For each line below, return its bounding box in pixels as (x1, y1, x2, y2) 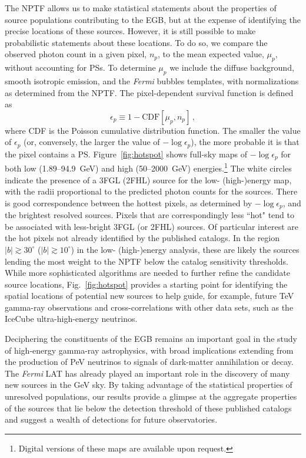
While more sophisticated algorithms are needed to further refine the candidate (5, 266, 291, 279)
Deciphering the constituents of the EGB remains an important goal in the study (5, 332, 297, 345)
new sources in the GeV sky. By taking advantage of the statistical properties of (5, 378, 292, 391)
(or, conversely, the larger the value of (24, 136, 160, 148)
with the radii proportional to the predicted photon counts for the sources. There (5, 185, 298, 197)
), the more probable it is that (191, 136, 300, 148)
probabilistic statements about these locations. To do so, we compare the (5, 36, 268, 48)
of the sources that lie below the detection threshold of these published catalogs (5, 401, 292, 414)
